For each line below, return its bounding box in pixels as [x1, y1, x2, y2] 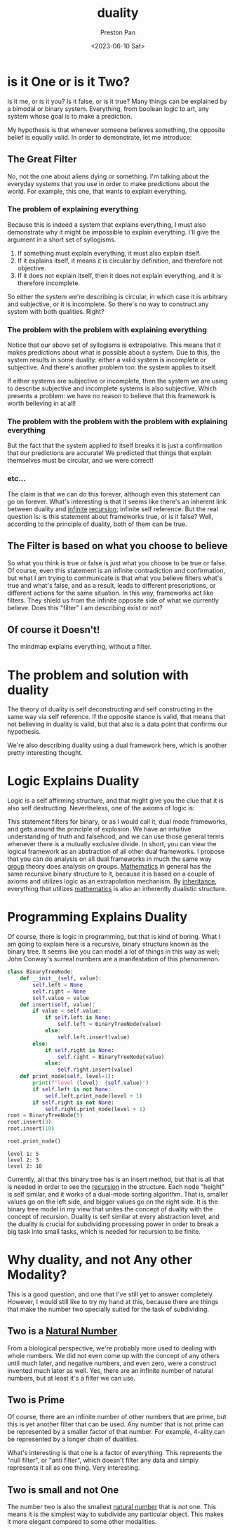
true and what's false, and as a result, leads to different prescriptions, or [7, 581, 216, 589]
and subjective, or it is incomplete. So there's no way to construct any [7, 300, 209, 308]
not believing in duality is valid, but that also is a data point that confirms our [7, 720, 228, 728]
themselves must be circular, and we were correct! [7, 456, 154, 465]
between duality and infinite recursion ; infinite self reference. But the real [7, 504, 219, 513]
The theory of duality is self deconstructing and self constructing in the [7, 705, 213, 713]
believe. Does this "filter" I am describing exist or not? [7, 603, 163, 612]
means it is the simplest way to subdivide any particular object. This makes [7, 1510, 224, 1518]
